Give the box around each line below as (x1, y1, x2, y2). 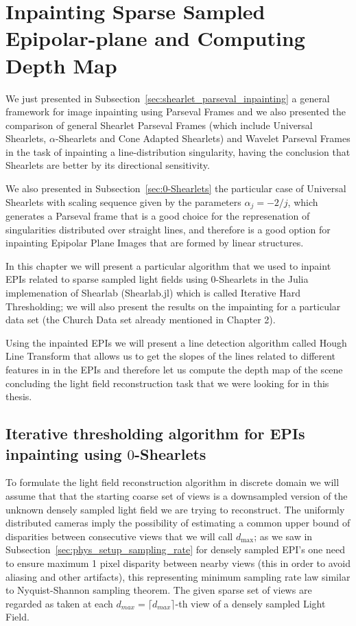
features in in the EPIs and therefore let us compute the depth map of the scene (5, 362, 343, 377)
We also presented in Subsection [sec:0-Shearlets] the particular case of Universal (5, 181, 346, 196)
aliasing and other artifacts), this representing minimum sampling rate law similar (5, 569, 351, 583)
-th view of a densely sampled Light (175, 596, 326, 610)
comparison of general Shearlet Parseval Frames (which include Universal (5, 117, 313, 132)
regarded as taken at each (5, 596, 113, 610)
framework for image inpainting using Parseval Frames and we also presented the (5, 104, 346, 119)
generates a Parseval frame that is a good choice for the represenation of (5, 209, 310, 223)
